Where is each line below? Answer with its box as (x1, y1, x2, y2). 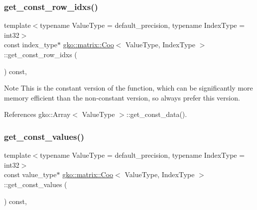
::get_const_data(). (126, 109, 187, 119)
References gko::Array (4, 109, 71, 119)
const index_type (4, 39, 58, 50)
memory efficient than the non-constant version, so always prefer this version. (4, 92, 240, 103)
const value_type (4, 169, 57, 180)
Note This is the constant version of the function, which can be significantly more (4, 83, 253, 93)
